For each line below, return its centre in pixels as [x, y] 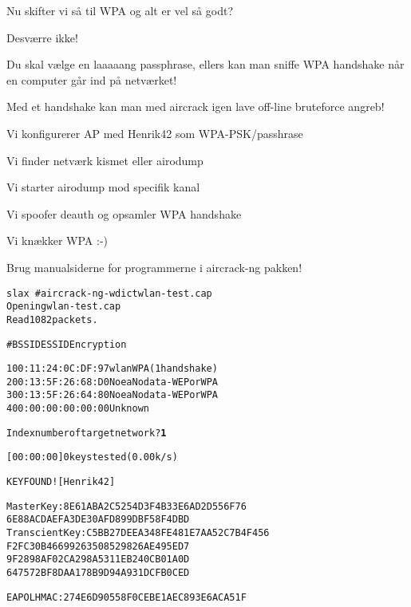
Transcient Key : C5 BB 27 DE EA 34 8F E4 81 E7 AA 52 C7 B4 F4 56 [138, 533]
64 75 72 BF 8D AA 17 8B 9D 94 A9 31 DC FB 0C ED [98, 573]
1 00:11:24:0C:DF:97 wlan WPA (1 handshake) [112, 369]
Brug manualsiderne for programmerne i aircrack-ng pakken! [154, 267]
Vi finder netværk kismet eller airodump [105, 160]
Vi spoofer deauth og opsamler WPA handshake [124, 213]
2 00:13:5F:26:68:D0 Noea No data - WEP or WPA [112, 382]
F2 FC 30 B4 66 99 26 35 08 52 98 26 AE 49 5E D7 [98, 546]
